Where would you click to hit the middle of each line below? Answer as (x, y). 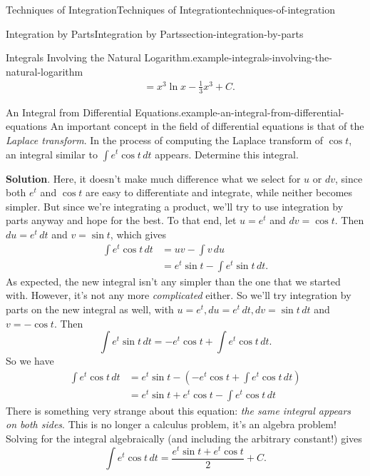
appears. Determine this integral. (227, 154)
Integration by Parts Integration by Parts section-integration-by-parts (155, 33)
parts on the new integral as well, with (90, 309)
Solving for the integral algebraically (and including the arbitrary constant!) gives (184, 439)
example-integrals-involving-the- (262, 57)
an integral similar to (52, 154)
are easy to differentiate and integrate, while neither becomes (219, 192)
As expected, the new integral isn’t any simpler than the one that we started (173, 281)
